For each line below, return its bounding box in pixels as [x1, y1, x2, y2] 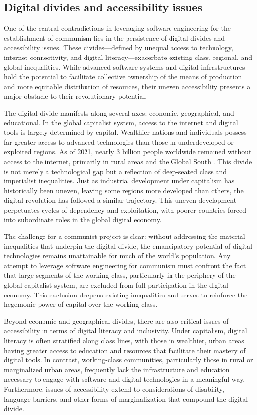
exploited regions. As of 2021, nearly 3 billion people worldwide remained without [4, 146, 252, 157]
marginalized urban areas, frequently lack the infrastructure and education [4, 364, 230, 374]
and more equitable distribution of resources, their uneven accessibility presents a [4, 81, 251, 91]
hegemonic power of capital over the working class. [4, 299, 158, 309]
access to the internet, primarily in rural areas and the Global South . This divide [4, 156, 252, 166]
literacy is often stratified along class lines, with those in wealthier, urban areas [4, 335, 244, 346]
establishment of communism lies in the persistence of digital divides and [4, 32, 225, 43]
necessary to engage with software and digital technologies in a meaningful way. [4, 374, 245, 384]
